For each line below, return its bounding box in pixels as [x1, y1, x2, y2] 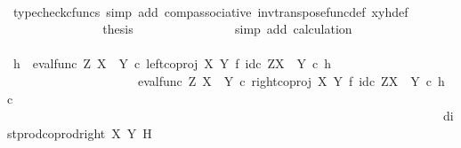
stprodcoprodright [7, 123, 106, 142]
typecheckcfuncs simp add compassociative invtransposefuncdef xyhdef [12, 2, 408, 20]
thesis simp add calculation [102, 19, 352, 38]
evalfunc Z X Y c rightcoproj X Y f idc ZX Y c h [137, 71, 445, 90]
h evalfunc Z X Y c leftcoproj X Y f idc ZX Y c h [12, 54, 332, 73]
